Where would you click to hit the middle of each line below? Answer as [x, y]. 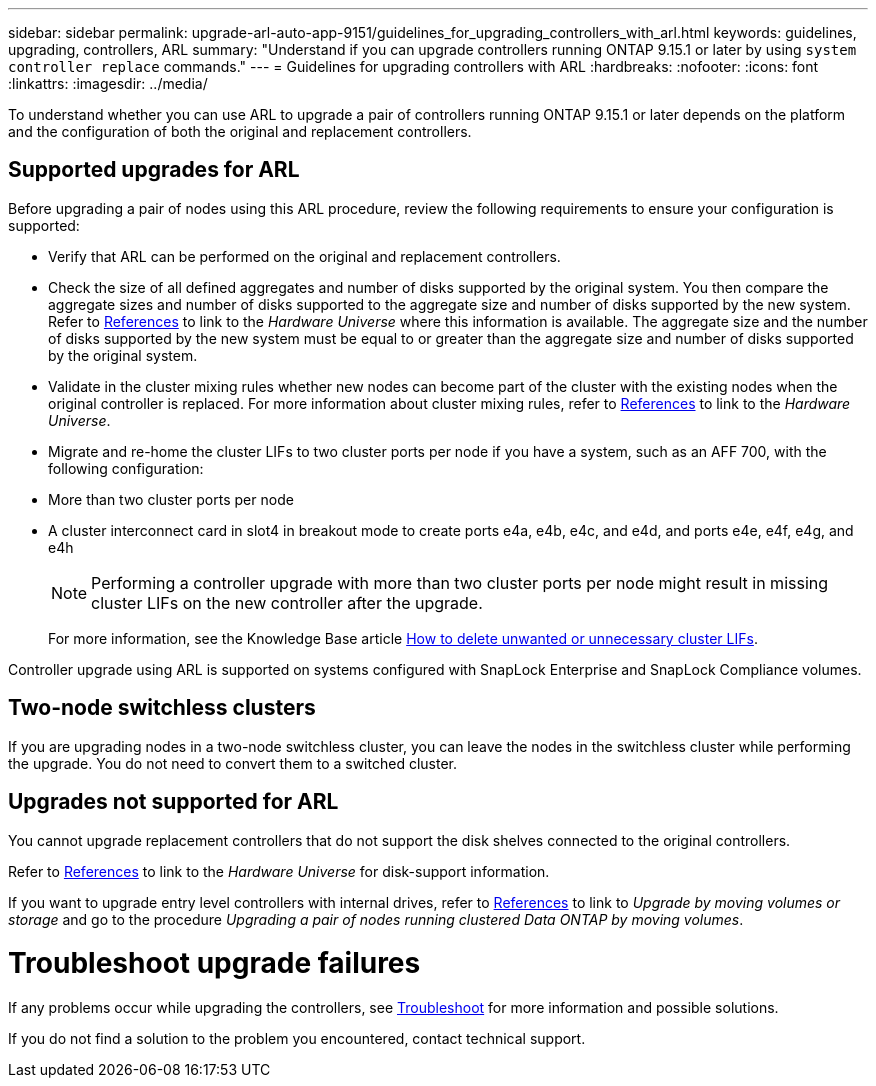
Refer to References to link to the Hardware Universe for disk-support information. [279, 871]
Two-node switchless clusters [162, 708]
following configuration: [126, 468]
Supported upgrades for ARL [154, 170]
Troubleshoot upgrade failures [214, 963]
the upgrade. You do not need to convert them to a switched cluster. [232, 763]
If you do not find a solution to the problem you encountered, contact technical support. [297, 1039]
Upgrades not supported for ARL [173, 802]
